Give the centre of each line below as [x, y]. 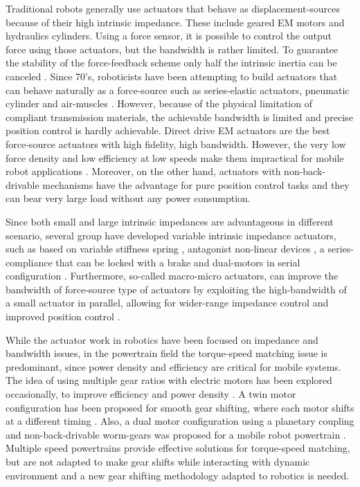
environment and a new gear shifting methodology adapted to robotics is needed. [178, 475]
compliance [29, 262]
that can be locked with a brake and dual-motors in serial [178, 262]
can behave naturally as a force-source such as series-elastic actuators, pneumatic [178, 90]
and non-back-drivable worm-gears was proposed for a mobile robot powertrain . [176, 434]
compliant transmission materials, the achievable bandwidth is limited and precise [179, 117]
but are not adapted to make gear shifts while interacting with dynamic [158, 461]
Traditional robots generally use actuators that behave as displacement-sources [173, 8]
